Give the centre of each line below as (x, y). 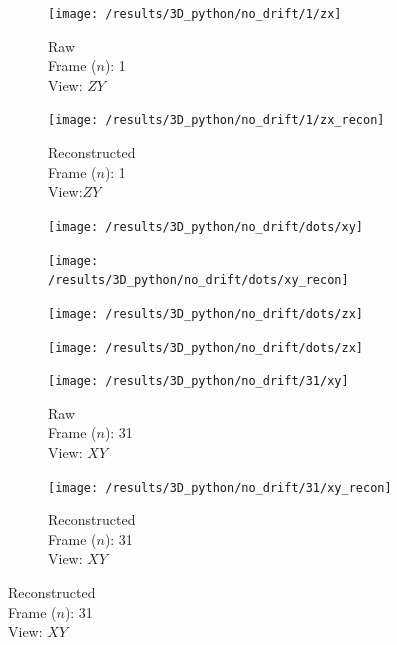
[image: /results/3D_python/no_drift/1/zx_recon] (216, 120)
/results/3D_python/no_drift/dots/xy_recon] (198, 280)
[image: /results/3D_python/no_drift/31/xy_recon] (220, 487)
